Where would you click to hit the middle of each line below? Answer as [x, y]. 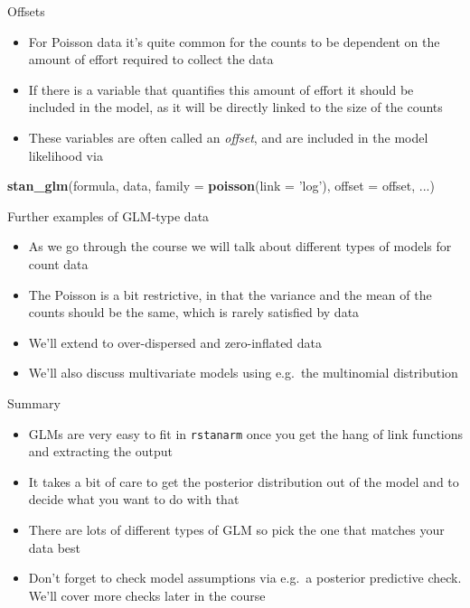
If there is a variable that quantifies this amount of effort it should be [221, 89]
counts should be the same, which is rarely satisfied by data [194, 312]
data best [55, 547]
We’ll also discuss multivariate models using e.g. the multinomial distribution [243, 373]
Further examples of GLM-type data [108, 215]
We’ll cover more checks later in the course [147, 595]
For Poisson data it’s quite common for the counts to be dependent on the [234, 41]
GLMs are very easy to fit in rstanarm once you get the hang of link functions [246, 433]
